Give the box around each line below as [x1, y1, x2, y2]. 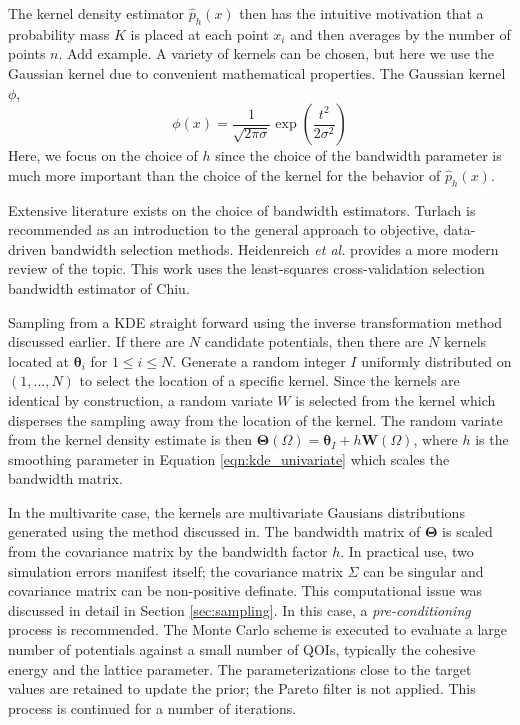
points [8, 43, 46, 64]
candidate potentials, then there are [204, 331, 424, 352]
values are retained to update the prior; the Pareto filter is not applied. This [8, 678, 476, 699]
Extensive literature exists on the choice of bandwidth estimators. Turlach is [8, 199, 476, 220]
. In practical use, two [340, 541, 474, 562]
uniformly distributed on [361, 350, 512, 371]
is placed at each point [130, 23, 269, 44]
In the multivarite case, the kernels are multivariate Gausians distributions [8, 501, 465, 522]
